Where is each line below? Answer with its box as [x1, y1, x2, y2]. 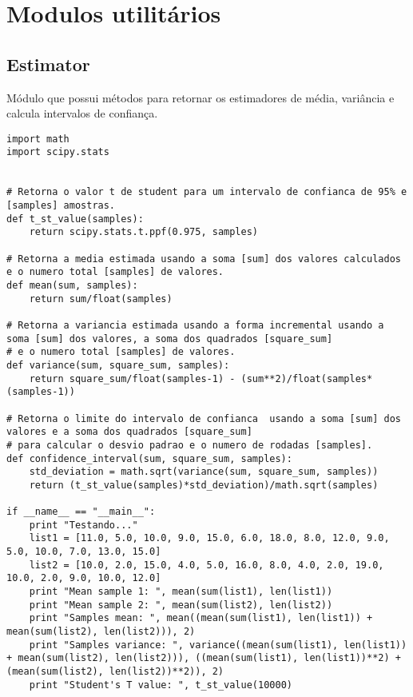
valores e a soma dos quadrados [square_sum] [6, 426, 252, 438]
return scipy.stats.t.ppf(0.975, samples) [29, 226, 258, 238]
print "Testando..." [29, 519, 138, 531]
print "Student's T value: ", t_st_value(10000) [29, 679, 292, 691]
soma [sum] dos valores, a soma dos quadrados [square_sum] [6, 333, 333, 345]
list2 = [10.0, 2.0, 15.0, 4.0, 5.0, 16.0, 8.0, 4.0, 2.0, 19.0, [29, 559, 384, 571]
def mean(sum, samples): [6, 279, 138, 291]
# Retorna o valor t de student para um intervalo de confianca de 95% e [6, 186, 407, 198]
